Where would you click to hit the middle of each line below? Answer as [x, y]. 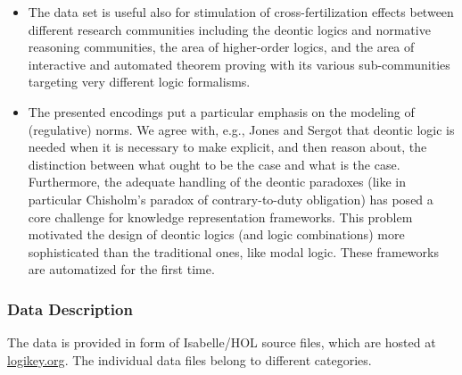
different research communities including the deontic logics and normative [229, 29]
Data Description [70, 308]
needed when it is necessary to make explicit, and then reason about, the [227, 147]
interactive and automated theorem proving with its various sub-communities [239, 64]
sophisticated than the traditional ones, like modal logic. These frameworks [233, 251]
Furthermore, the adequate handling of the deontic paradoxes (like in [217, 182]
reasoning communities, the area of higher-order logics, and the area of [221, 47]
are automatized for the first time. [121, 269]
